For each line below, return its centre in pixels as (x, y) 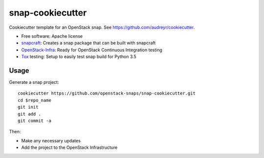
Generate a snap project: (34, 82)
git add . (29, 114)
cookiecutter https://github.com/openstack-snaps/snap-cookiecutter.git (107, 93)
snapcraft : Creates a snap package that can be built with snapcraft (88, 43)
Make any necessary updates (51, 140)
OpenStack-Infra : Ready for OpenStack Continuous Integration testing (92, 50)
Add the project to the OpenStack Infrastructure (69, 148)
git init (28, 107)
